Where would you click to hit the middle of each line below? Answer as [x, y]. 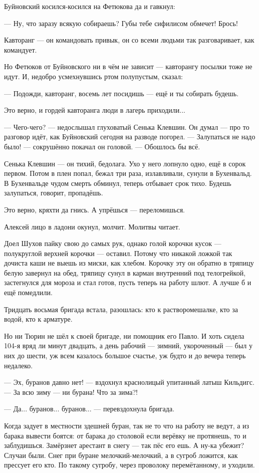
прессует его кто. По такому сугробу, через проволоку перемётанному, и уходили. [129, 465]
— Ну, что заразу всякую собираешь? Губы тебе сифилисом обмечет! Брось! [121, 23]
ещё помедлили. [28, 292]
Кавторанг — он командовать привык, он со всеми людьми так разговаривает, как [129, 40]
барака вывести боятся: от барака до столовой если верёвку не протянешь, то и [125, 435]
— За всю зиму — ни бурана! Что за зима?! [71, 392]
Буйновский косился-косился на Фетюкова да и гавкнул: [90, 6]
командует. [21, 49]
